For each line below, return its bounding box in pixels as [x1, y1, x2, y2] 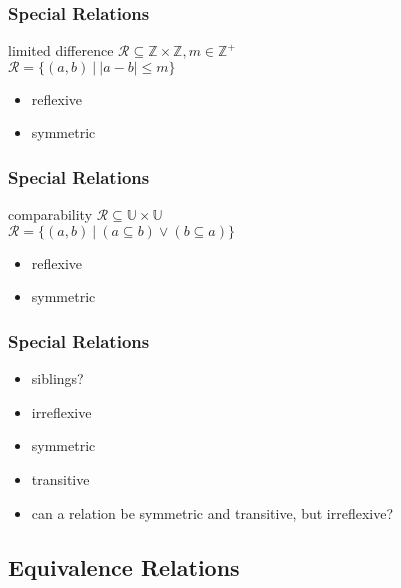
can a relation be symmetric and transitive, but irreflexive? [31, 502, 394, 523]
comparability [8, 204, 93, 225]
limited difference [8, 40, 114, 61]
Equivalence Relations [8, 551, 240, 582]
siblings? [31, 368, 84, 389]
